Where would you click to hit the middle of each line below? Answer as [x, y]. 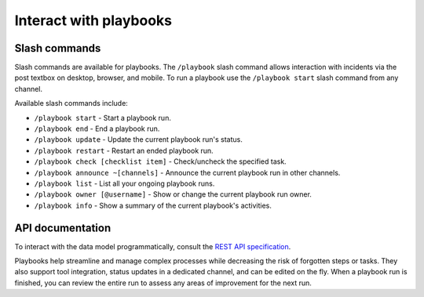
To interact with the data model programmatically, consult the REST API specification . [153, 246]
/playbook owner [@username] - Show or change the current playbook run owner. [173, 194]
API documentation [63, 228]
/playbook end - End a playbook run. [97, 129]
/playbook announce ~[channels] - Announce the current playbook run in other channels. [187, 172]
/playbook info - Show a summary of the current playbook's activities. [153, 205]
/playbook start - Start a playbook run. [103, 118]
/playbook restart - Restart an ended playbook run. [124, 150]
